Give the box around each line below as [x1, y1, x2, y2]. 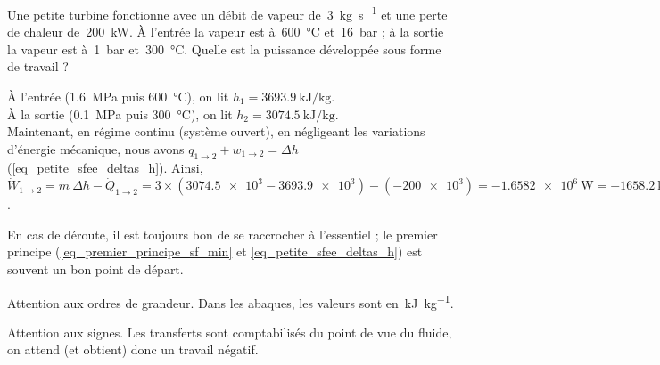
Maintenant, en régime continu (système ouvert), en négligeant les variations [7, 122, 425, 141]
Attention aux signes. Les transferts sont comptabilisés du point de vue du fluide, [7, 322, 452, 341]
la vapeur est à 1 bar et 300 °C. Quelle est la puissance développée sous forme [7, 39, 441, 58]
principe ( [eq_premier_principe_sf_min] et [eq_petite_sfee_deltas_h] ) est [7, 242, 423, 261]
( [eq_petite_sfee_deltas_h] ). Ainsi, [7, 158, 203, 176]
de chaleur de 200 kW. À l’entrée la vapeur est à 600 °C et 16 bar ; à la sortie [7, 22, 444, 41]
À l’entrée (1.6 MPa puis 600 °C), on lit [7, 87, 229, 106]
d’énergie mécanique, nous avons [7, 139, 185, 158]
